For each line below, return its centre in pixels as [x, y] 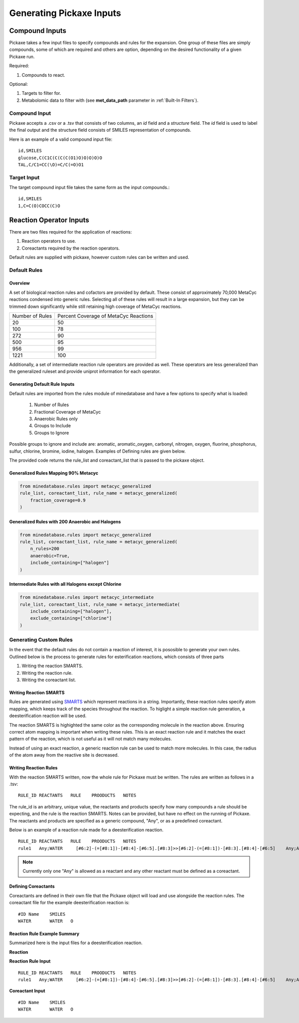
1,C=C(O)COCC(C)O [39, 206]
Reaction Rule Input [30, 961]
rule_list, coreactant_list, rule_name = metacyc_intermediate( [100, 604]
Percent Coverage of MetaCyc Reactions [105, 316]
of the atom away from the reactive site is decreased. [64, 755]
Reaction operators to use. [49, 241]
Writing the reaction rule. [47, 673]
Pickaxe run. [22, 56]
